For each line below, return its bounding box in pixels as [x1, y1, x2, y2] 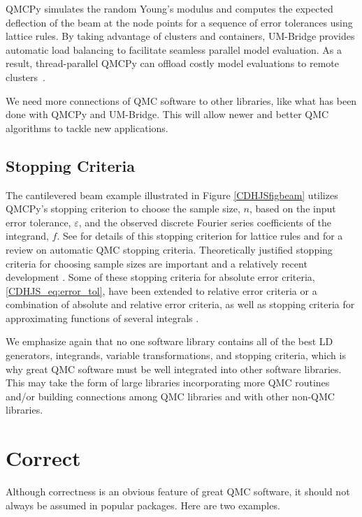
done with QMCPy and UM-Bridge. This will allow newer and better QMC [6, 107, 329, 122]
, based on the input [249, 201, 336, 216]
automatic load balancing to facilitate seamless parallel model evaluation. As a [6, 42, 342, 57]
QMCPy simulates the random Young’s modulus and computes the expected [6, 1, 333, 15]
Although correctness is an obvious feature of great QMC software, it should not [6, 484, 350, 499]
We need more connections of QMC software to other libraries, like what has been [6, 93, 357, 108]
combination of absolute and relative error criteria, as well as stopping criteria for [6, 297, 355, 312]
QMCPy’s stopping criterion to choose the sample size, [6, 201, 240, 216]
